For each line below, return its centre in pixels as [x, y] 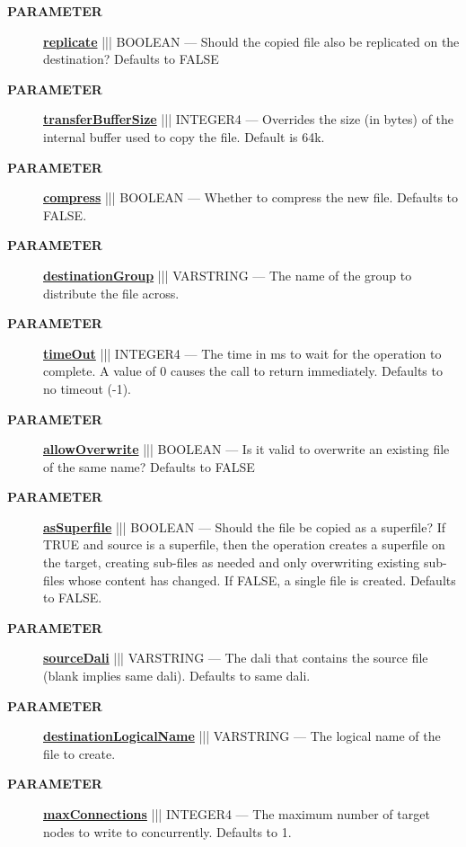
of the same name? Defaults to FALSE [149, 466]
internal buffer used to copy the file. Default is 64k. [184, 136]
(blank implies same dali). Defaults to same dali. [177, 676]
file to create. [79, 753]
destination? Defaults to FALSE [131, 59]
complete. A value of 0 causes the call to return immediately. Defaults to [243, 371]
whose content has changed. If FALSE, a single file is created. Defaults [262, 580]
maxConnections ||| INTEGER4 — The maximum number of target [237, 814]
